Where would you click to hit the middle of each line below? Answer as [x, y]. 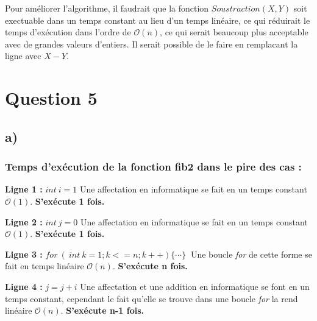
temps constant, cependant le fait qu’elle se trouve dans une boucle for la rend [151, 298]
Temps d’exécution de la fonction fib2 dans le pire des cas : [153, 167]
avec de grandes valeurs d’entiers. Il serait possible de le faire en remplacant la [151, 44]
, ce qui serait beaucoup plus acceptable [234, 32]
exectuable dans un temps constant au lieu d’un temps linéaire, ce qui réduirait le [158, 20]
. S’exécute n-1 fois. [102, 310]
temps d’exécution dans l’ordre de [68, 32]
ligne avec [23, 56]
